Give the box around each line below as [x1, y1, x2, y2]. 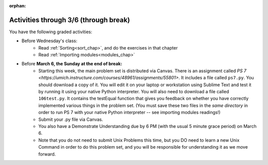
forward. [38, 151, 56, 157]
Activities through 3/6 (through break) [9, 15, 130, 24]
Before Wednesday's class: [21, 38, 77, 44]
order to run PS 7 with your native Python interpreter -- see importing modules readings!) [38, 110, 221, 115]
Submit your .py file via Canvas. [38, 116, 103, 122]
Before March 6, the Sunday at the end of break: [21, 61, 123, 67]
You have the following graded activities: [9, 29, 92, 35]
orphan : [9, 3, 26, 8]
